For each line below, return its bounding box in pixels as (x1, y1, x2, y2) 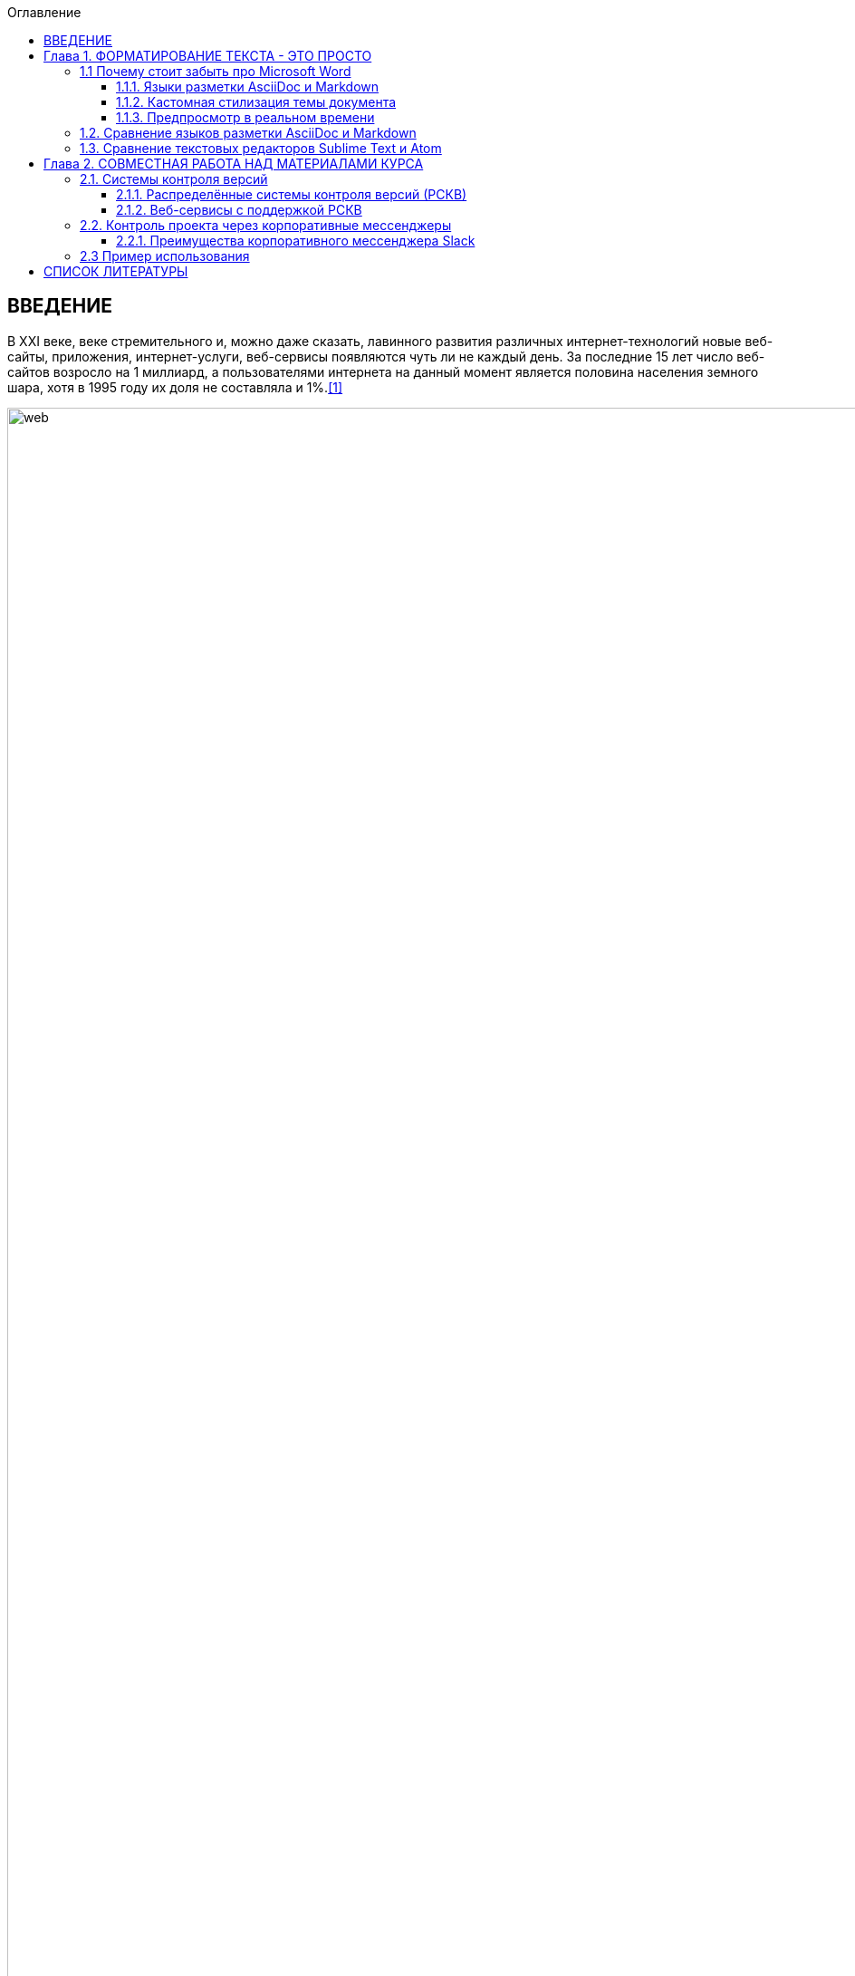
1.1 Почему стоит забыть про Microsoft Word (80, 63, 351, 79)
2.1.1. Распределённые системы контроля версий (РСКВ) (116, 187, 467, 202)
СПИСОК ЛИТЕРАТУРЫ (43, 264, 188, 279)
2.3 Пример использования (80, 248, 250, 264)
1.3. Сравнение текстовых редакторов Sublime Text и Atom (80, 140, 442, 156)
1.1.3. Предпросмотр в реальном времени (116, 110, 375, 125)
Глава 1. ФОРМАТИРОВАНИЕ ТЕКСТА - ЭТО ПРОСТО (43, 48, 372, 63)
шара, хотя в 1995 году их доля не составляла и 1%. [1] (7, 379, 343, 395)
